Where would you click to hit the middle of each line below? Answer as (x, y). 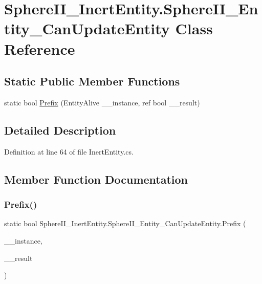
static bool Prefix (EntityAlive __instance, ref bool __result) (102, 102)
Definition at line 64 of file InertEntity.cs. (69, 151)
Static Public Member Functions (92, 81)
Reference (40, 48)
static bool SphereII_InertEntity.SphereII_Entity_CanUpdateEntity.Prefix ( (125, 223)
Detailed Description (60, 130)
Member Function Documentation (96, 179)
